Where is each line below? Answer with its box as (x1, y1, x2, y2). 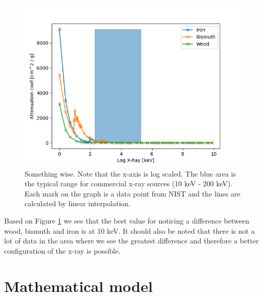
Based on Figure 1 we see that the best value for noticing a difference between (4, 215, 250, 226)
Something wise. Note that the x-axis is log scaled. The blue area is (25, 168, 236, 179)
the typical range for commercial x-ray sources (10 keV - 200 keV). (25, 178, 233, 189)
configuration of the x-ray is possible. (4, 245, 121, 256)
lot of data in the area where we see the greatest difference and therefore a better (4, 235, 259, 246)
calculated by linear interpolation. (25, 198, 131, 209)
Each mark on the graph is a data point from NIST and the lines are (25, 188, 240, 199)
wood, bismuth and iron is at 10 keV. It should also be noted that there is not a (4, 225, 255, 236)
